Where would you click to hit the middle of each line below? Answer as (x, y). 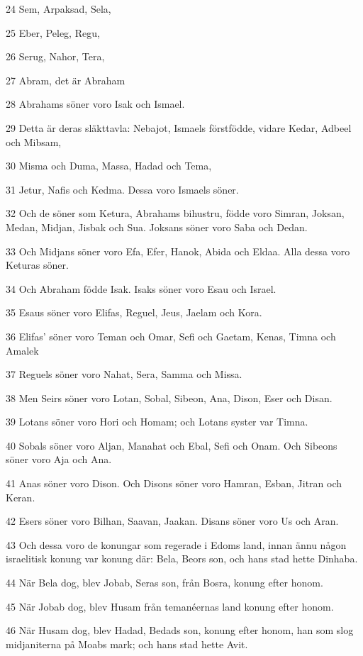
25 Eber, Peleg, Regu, (53, 32)
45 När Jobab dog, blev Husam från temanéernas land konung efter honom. (170, 606)
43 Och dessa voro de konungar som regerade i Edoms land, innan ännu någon (176, 544)
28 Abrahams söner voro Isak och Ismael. (95, 104)
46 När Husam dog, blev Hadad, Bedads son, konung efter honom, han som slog (180, 630)
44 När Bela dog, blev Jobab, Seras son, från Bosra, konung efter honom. (164, 583)
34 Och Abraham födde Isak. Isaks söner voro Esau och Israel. (141, 288)
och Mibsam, (34, 141)
